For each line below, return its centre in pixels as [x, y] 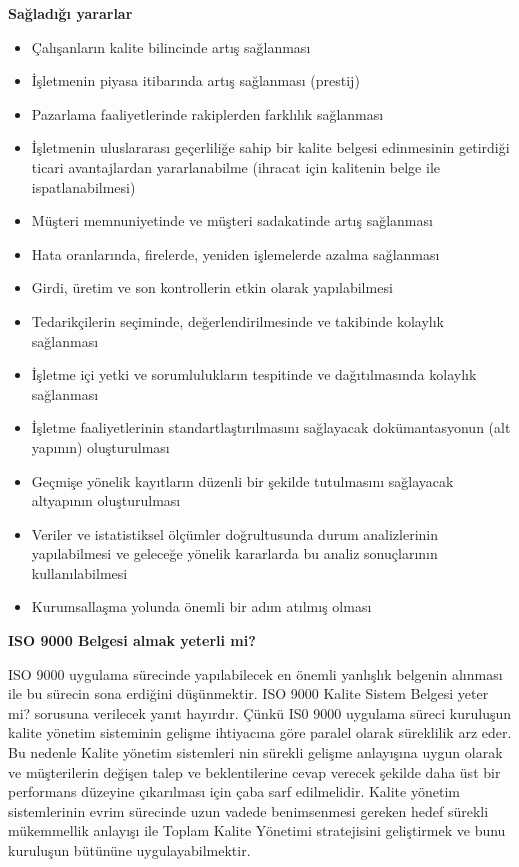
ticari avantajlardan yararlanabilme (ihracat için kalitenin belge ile [235, 166]
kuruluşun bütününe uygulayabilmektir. [129, 850]
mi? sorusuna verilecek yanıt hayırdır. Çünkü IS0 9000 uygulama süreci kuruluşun [260, 712]
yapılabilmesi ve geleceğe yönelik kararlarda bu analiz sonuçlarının [234, 553]
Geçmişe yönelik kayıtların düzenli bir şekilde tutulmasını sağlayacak [242, 480]
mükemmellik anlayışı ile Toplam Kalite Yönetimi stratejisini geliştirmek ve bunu [257, 830]
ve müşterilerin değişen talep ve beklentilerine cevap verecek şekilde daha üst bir [254, 771]
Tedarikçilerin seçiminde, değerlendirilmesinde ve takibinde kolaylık [237, 320]
